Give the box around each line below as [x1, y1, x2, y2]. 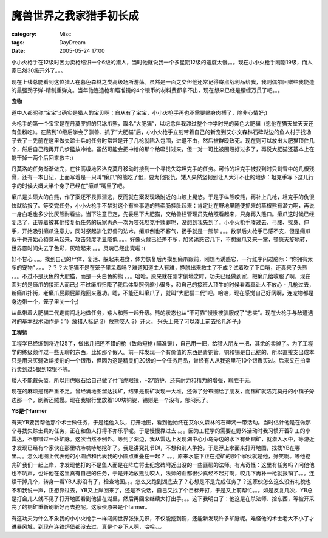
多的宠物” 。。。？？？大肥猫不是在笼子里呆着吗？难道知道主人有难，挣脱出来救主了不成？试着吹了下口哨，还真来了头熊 [11, 264, 308, 271]
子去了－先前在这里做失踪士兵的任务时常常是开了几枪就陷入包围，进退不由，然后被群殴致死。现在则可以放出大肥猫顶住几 [11, 137, 315, 144]
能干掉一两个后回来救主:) [11, 154, 74, 161]
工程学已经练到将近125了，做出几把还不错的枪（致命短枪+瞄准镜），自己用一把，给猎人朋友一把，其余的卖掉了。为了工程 [11, 340, 313, 347]
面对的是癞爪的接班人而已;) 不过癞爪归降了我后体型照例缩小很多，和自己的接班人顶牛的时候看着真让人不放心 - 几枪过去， [11, 281, 315, 288]
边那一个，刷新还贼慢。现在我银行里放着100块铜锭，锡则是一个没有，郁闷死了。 [11, 396, 212, 403]
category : [11, 30, 37, 38]
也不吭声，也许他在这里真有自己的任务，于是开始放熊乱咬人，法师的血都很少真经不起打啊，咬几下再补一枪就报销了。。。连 [11, 469, 315, 477]
